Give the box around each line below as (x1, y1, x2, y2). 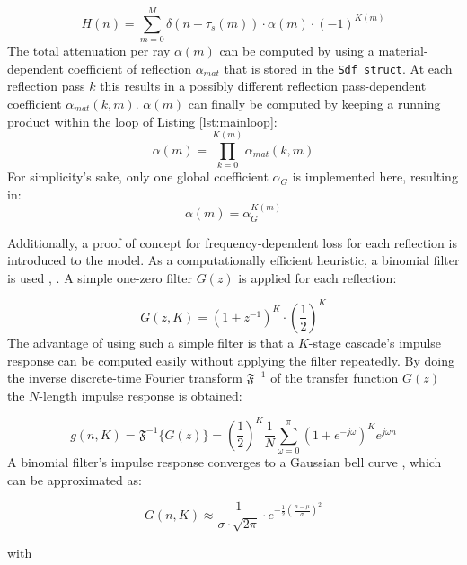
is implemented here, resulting (292, 167, 458, 186)
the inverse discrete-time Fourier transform (7, 368, 242, 387)
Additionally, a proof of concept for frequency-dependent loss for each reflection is (7, 233, 457, 252)
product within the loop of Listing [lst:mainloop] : (7, 111, 278, 130)
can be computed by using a (219, 41, 374, 60)
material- (378, 41, 428, 60)
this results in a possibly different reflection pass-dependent (100, 76, 427, 95)
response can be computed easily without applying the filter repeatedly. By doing (7, 350, 454, 369)
